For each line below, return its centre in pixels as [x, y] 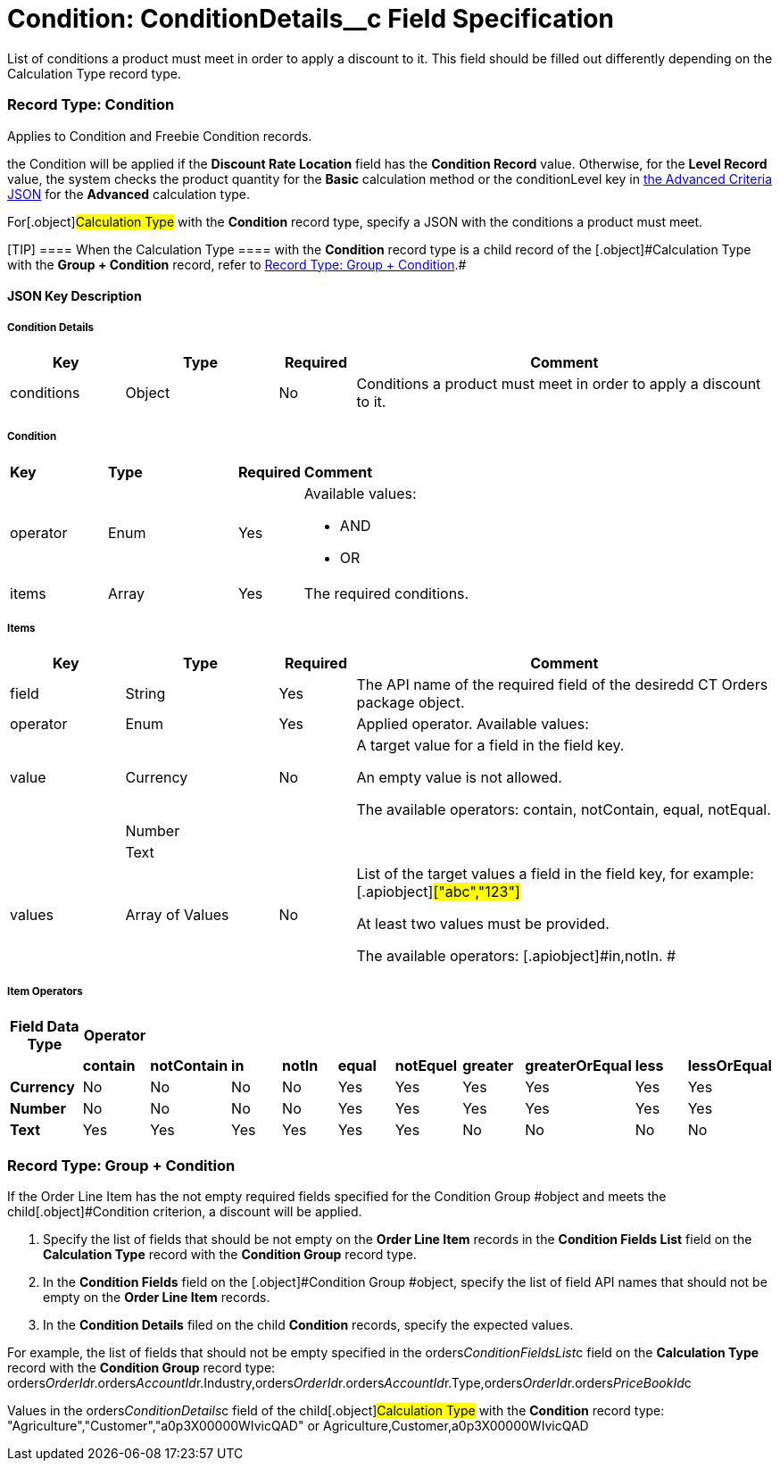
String [145, 694]
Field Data [45, 1027]
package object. [411, 703]
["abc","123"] [477, 892]
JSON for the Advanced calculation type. [129, 194]
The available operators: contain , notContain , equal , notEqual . [564, 810]
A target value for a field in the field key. [490, 746]
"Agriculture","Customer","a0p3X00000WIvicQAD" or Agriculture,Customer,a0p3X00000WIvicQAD [298, 1425]
